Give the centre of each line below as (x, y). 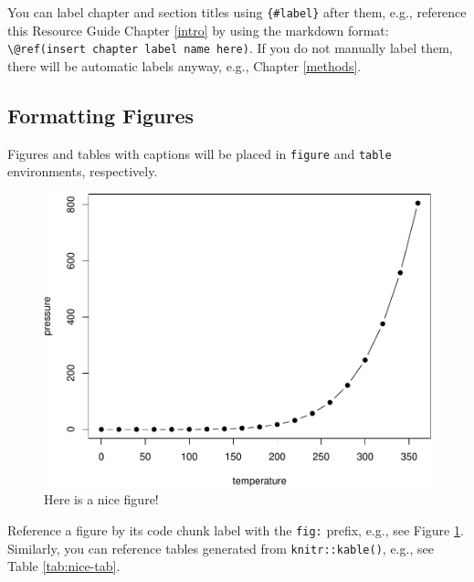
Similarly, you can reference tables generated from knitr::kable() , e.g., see (221, 548)
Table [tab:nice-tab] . (64, 566)
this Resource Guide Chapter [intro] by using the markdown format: (198, 30)
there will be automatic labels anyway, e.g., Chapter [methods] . (184, 65)
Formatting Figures (101, 115)
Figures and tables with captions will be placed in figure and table (200, 153)
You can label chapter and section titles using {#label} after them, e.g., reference (237, 12)
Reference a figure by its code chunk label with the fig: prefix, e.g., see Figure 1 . (236, 529)
